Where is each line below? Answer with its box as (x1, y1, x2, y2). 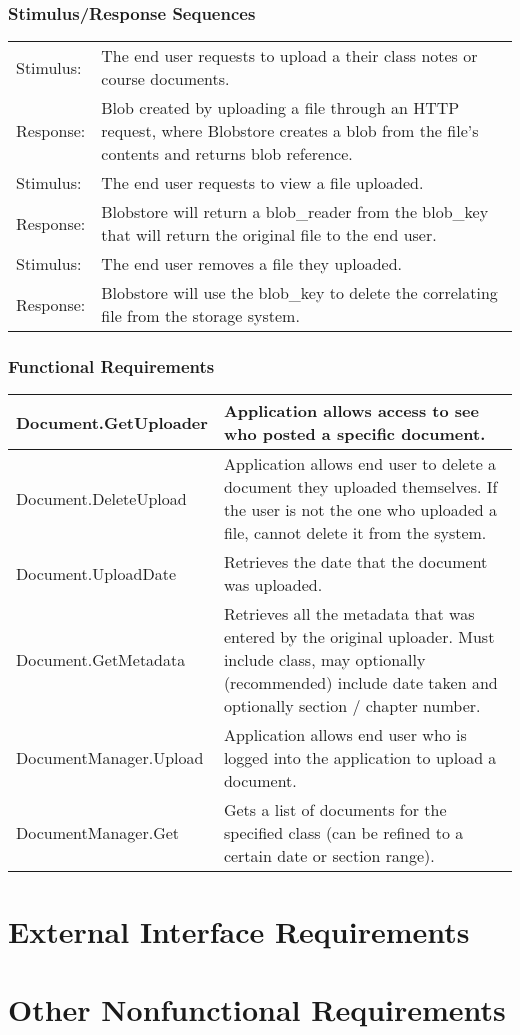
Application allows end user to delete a (223, 452, 497, 476)
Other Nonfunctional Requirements (8, 989, 506, 1029)
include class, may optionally (223, 648, 426, 672)
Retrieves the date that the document (223, 550, 488, 574)
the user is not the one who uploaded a (223, 498, 497, 522)
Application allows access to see (223, 399, 479, 423)
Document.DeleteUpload (16, 486, 187, 510)
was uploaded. (223, 573, 323, 597)
